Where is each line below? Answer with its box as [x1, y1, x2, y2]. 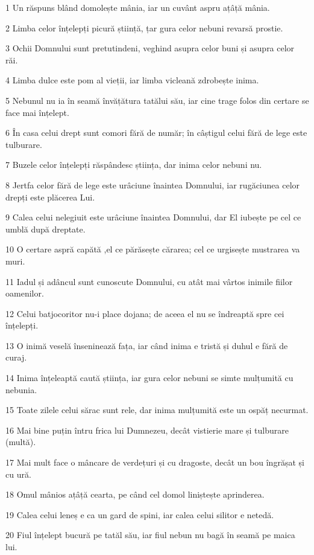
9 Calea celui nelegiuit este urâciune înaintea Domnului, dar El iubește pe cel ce [5, 211, 301, 223]
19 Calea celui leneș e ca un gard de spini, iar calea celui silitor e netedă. [5, 508, 274, 521]
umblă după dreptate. [5, 222, 86, 235]
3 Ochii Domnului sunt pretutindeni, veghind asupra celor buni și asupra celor [5, 42, 295, 54]
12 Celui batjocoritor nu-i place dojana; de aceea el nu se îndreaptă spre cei [5, 307, 284, 319]
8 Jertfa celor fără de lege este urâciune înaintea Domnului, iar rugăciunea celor [5, 178, 300, 191]
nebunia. [5, 383, 37, 396]
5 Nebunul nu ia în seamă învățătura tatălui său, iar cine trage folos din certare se [5, 94, 309, 106]
